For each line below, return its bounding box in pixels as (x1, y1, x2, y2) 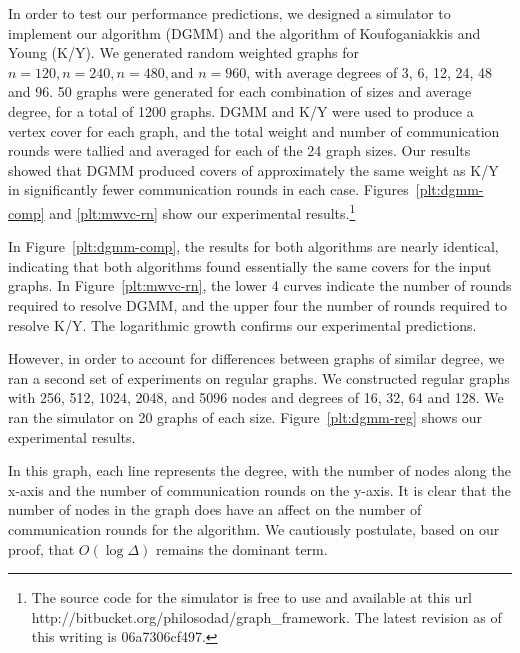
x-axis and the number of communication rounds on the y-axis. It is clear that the (8, 479, 511, 500)
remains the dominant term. (155, 538, 328, 559)
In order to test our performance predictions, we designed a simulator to (8, 3, 451, 23)
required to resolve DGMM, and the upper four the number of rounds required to (8, 294, 508, 315)
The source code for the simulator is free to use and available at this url (31, 587, 472, 608)
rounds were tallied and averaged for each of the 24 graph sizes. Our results (8, 140, 471, 161)
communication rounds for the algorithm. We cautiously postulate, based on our (8, 518, 500, 539)
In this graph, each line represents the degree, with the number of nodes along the (8, 460, 511, 481)
